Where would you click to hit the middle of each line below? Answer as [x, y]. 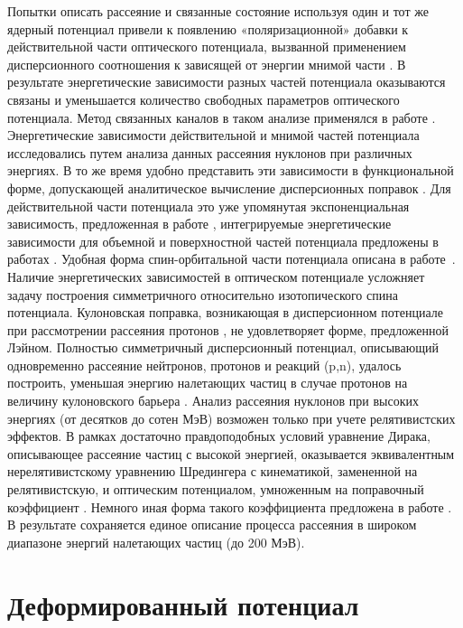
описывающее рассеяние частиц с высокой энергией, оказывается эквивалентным [231, 453]
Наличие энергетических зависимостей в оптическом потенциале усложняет [216, 276]
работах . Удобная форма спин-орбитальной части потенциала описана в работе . [231, 259]
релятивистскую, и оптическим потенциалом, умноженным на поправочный [216, 489]
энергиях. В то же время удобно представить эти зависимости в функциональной [231, 170]
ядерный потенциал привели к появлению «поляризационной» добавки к [208, 28]
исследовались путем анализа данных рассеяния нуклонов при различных [210, 152]
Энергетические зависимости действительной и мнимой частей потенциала [213, 135]
